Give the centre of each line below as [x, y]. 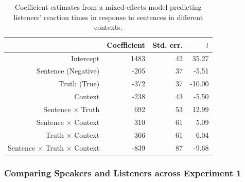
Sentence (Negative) [68, 71]
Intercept [85, 58]
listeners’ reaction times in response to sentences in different [108, 17]
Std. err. [167, 44]
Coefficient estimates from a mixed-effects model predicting [108, 7]
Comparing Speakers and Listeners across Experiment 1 [123, 172]
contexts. [108, 27]
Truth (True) [79, 84]
